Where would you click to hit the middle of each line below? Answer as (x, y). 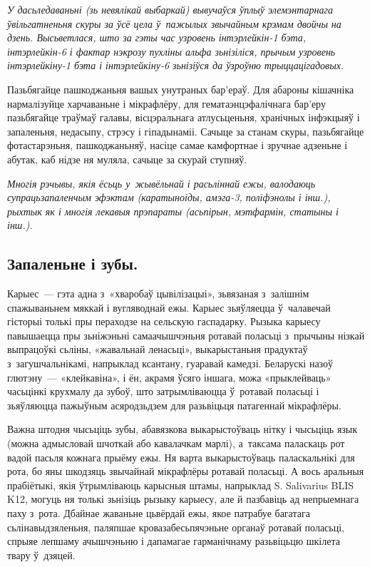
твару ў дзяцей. (41, 555)
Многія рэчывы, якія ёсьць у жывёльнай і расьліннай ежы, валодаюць (161, 183)
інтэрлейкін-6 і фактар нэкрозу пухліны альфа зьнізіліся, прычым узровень (171, 51)
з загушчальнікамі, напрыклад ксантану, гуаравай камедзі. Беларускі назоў (170, 363)
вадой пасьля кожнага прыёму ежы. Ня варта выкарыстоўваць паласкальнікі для (181, 457)
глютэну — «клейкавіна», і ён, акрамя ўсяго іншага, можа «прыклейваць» (169, 377)
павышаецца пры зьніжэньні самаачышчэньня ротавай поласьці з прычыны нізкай (186, 335)
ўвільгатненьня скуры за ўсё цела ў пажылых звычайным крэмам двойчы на (174, 23)
